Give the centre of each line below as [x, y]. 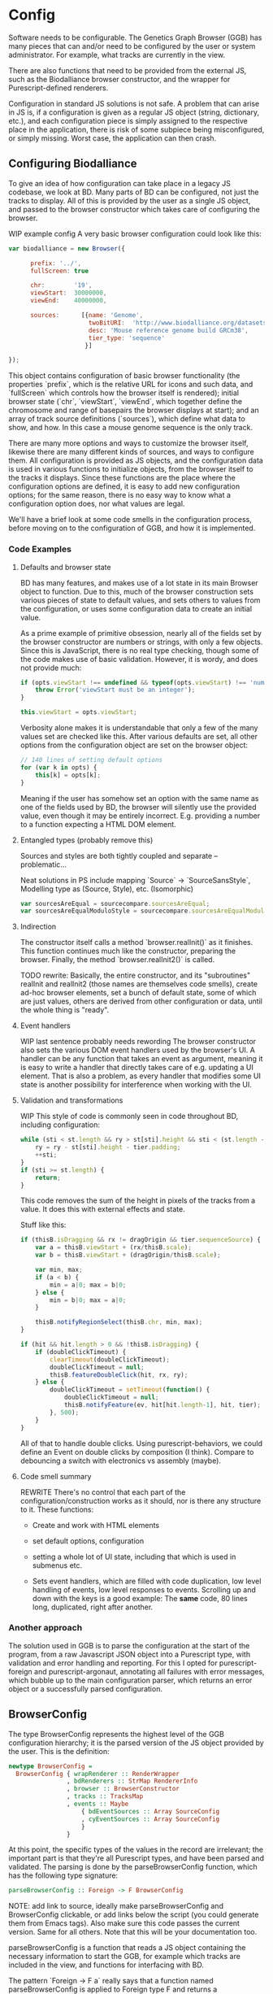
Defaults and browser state [65, 567]
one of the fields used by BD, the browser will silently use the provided [139, 807]
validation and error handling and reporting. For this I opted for [113, 1663]
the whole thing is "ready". [65, 1010]
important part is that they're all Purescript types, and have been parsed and [136, 1858]
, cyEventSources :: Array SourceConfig [150, 1819]
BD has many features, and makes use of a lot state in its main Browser [139, 582]
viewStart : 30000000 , [68, 293]
